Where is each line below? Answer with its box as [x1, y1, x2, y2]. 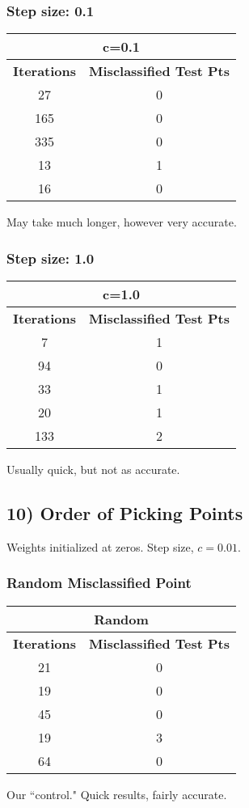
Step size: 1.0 [6, 247, 95, 268]
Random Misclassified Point [6, 573, 192, 593]
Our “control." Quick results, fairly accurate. [6, 785, 227, 802]
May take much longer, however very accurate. [6, 214, 237, 231]
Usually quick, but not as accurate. [6, 461, 180, 478]
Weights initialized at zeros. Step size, [6, 538, 194, 555]
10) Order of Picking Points [6, 501, 243, 526]
